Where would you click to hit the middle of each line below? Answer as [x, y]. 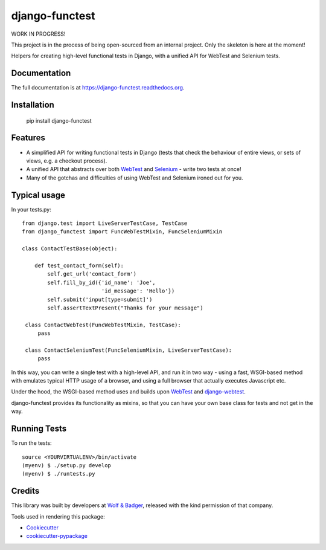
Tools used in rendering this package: [58, 516]
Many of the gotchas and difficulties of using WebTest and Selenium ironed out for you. [135, 178]
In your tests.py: [31, 209]
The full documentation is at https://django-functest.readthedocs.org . [98, 88]
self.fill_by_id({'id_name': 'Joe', [102, 282]
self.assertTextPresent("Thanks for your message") [125, 308]
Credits [25, 491]
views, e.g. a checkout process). [67, 161]
